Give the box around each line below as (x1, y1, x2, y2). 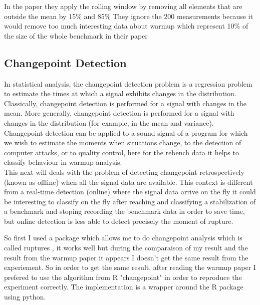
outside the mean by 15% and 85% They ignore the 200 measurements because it (4, 11, 253, 21)
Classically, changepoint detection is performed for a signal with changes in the (4, 98, 246, 108)
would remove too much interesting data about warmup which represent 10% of (4, 21, 248, 31)
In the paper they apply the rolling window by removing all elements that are (4, 1, 242, 11)
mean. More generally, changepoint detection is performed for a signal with (4, 108, 234, 118)
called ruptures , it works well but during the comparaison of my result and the (4, 242, 248, 253)
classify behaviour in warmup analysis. (4, 157, 122, 167)
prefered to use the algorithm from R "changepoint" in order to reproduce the (4, 271, 242, 282)
